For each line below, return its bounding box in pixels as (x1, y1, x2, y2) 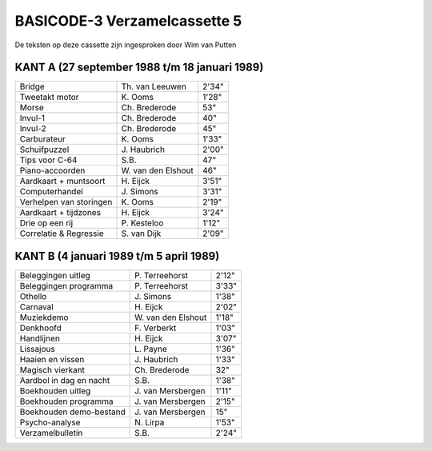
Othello (19, 290, 47, 301)
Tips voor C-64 (19, 154, 78, 166)
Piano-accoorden (19, 165, 86, 176)
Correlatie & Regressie (19, 228, 104, 239)
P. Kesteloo (121, 218, 164, 229)
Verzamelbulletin (19, 427, 83, 438)
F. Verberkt (134, 322, 177, 333)
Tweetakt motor (19, 92, 79, 103)
